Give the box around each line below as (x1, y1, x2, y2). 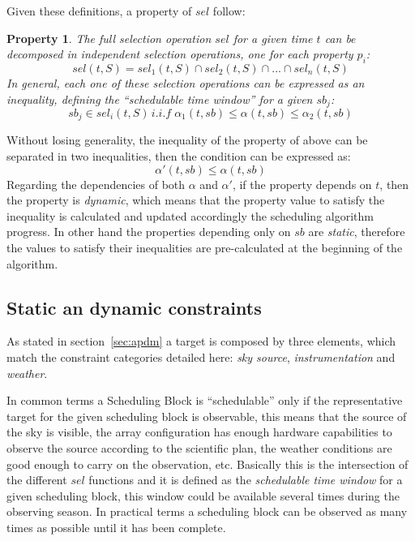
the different (6, 471, 67, 488)
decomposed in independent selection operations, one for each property (6, 45, 353, 62)
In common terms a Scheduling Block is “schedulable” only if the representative (6, 392, 403, 409)
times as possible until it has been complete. (6, 518, 226, 535)
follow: (212, 2, 246, 19)
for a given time (233, 29, 313, 46)
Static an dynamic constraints (6, 294, 262, 320)
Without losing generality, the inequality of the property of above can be (6, 131, 368, 148)
